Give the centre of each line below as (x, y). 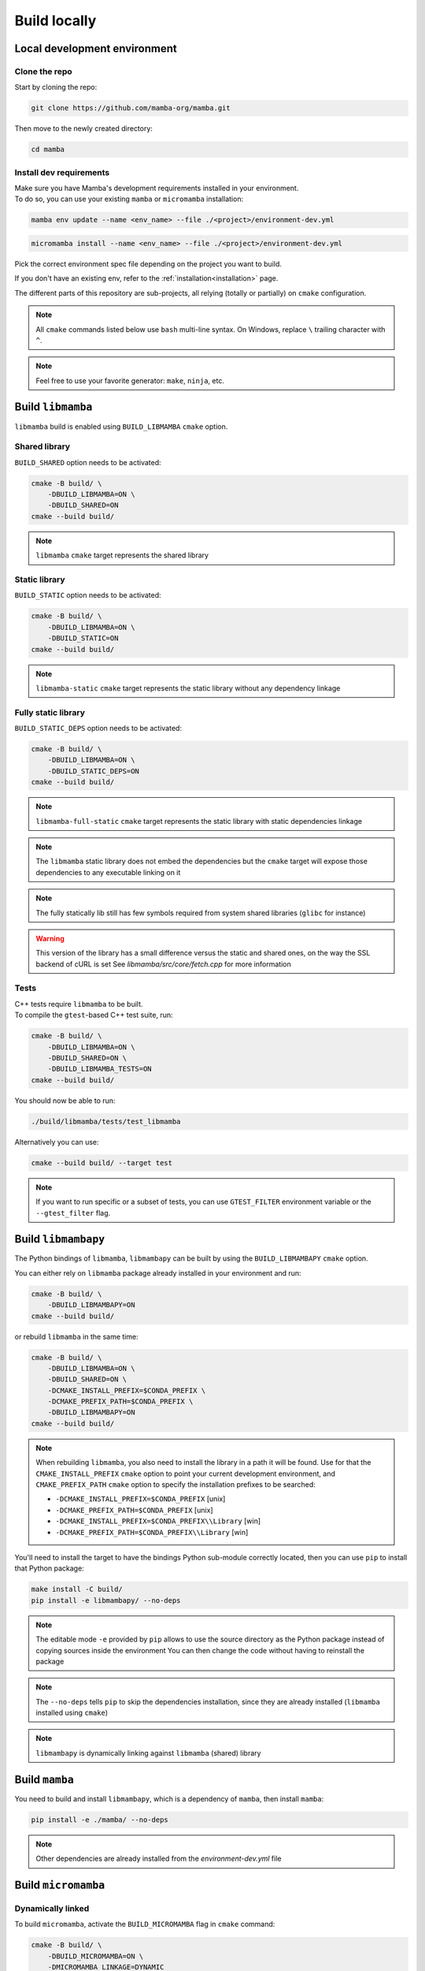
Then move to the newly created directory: (84, 129)
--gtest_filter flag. (73, 1213)
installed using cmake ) (72, 1713)
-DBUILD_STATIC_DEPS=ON (93, 771)
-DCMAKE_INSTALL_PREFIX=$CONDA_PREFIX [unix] (140, 1499)
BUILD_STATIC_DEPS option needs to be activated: (98, 728)
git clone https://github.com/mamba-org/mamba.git (131, 108)
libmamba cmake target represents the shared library (122, 555)
